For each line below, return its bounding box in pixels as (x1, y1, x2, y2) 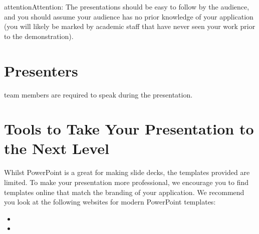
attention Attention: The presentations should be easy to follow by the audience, (4, 1, 249, 11)
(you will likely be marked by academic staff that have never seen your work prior (4, 21, 255, 31)
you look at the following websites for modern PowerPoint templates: (4, 196, 216, 207)
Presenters (4, 60, 78, 80)
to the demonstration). (4, 30, 74, 41)
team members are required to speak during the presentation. (4, 89, 193, 99)
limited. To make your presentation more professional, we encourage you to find (4, 177, 249, 187)
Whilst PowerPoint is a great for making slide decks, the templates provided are (4, 167, 250, 177)
